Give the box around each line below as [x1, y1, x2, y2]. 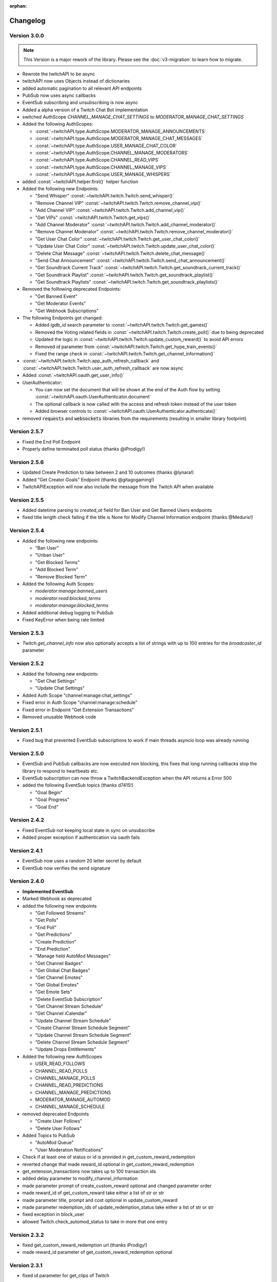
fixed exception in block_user [22, 1211, 85, 1217]
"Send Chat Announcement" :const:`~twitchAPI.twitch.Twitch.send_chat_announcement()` [35, 257, 226, 264]
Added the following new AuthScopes [22, 1053, 103, 1059]
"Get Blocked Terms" [35, 559, 80, 565]
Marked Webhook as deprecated [22, 895, 92, 902]
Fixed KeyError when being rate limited [22, 616, 105, 623]
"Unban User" [35, 552, 65, 558]
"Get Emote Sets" [35, 989, 72, 995]
